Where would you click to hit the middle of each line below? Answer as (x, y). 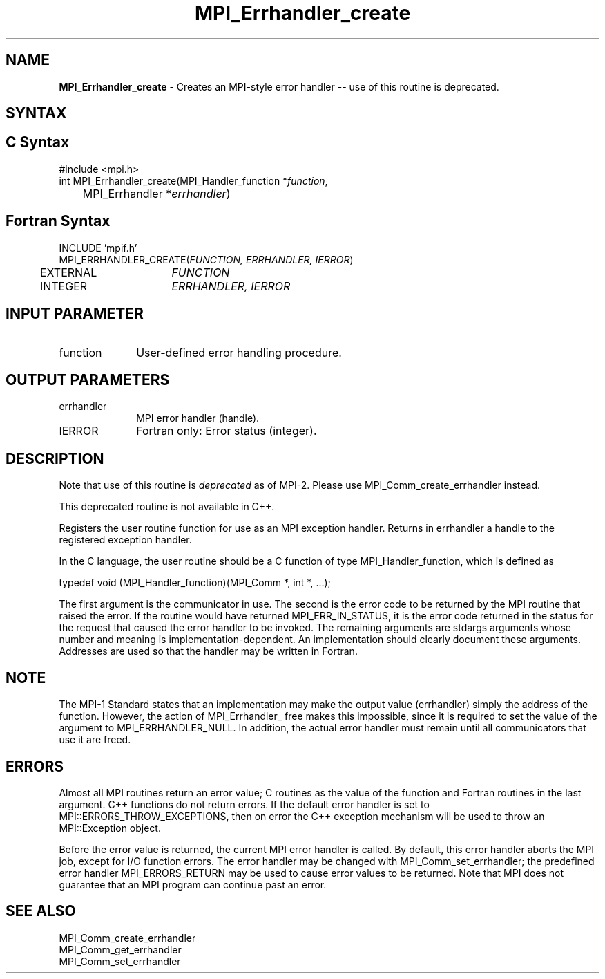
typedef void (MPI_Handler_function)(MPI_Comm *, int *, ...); (195, 583)
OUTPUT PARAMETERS (88, 380)
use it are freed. (95, 740)
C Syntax (38, 142)
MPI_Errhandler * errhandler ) (156, 193)
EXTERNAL (68, 272)
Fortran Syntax (58, 221)
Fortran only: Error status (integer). (227, 431)
